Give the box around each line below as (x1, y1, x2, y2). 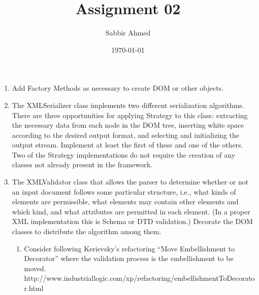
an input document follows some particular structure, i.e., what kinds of (12, 186, 236, 197)
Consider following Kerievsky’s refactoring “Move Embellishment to (24, 243, 235, 253)
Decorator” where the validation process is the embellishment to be (24, 253, 234, 264)
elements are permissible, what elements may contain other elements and (12, 196, 239, 207)
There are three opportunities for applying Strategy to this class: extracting (12, 109, 248, 120)
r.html (24, 283, 44, 293)
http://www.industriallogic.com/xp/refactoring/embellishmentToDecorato (24, 273, 255, 283)
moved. (24, 263, 46, 273)
